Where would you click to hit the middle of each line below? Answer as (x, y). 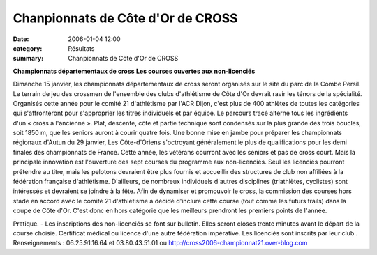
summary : (28, 59)
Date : (21, 39)
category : (28, 48)
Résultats (81, 48)
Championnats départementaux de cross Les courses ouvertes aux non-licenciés (134, 71)
